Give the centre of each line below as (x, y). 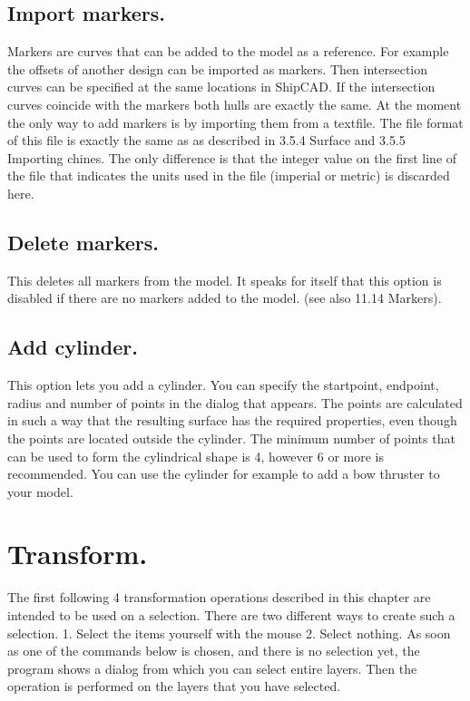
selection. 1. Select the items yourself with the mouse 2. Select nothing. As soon (229, 633)
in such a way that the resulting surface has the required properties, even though (232, 420)
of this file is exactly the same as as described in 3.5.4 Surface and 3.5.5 (206, 140)
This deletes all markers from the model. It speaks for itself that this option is (225, 280)
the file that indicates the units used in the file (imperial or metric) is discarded (229, 175)
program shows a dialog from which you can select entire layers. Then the (212, 668)
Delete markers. (83, 242)
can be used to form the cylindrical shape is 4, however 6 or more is (196, 456)
